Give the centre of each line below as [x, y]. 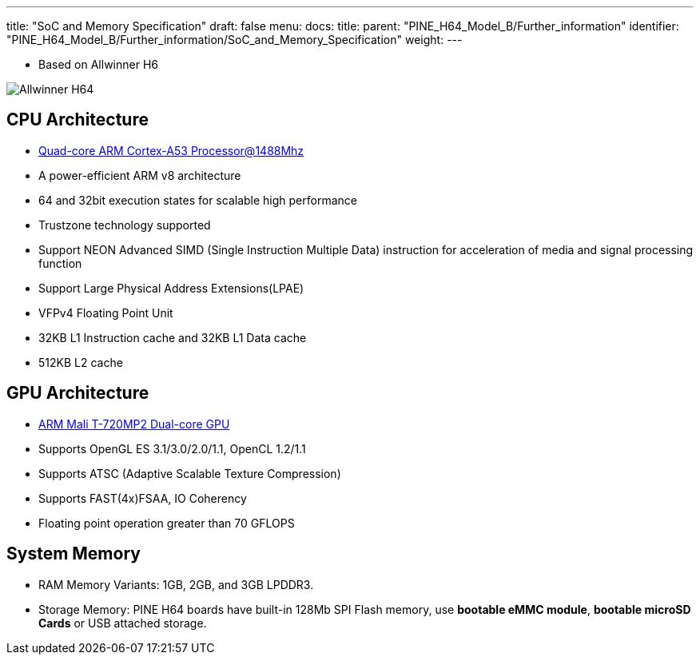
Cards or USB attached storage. [123, 623]
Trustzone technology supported [125, 225]
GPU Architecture [78, 393]
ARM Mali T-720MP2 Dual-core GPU [134, 424]
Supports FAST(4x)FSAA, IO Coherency [143, 498]
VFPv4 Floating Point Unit [106, 313]
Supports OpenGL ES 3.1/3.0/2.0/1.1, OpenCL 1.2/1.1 [172, 448]
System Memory [74, 554]
